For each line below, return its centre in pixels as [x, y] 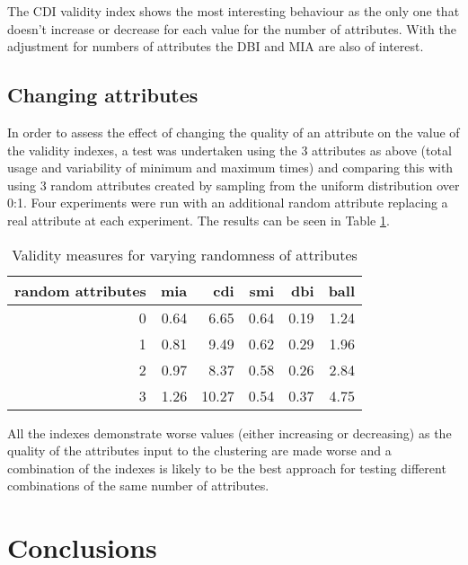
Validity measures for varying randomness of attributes [185, 254]
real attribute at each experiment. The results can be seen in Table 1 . [199, 220]
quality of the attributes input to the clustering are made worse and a [199, 450]
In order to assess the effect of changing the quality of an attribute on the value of [234, 132]
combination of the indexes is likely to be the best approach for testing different [227, 468]
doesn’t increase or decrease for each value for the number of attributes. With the [232, 28]
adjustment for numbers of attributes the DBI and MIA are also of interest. [216, 46]
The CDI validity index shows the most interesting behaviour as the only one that [234, 11]
